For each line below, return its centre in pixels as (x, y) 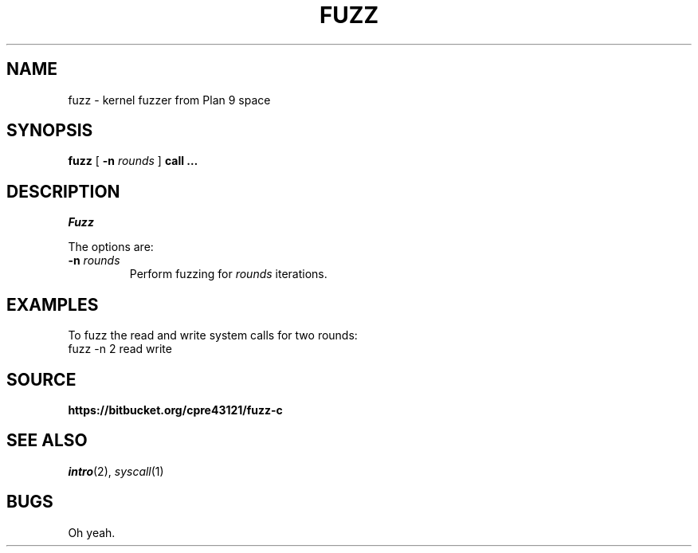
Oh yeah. (92, 532)
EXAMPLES (53, 304)
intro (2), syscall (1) (116, 471)
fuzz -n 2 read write (120, 349)
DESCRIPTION (63, 191)
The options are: (111, 247)
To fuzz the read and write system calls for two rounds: (213, 335)
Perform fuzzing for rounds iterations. (228, 274)
